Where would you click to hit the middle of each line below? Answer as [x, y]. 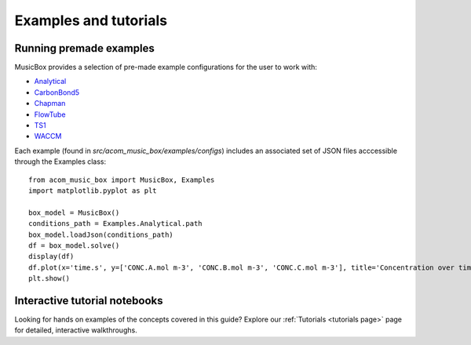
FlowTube [50, 114]
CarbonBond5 [57, 92]
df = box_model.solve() [74, 245]
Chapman [50, 103]
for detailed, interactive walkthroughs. [76, 330]
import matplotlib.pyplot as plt [93, 191]
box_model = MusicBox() [74, 212]
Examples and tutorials [91, 20]
